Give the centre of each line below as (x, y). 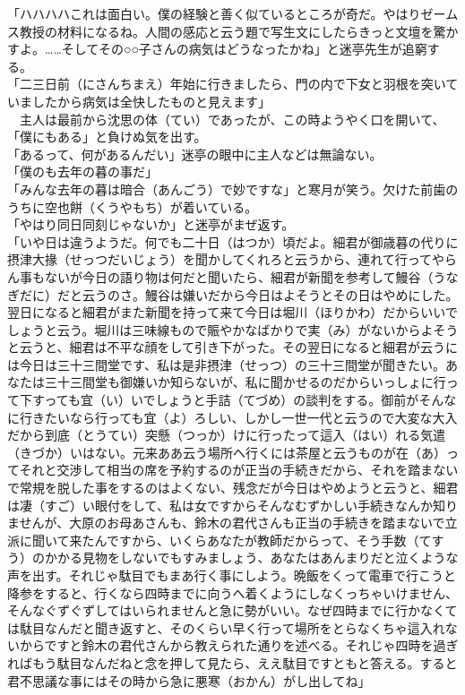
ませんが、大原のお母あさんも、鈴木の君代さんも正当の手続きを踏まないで (226, 523)
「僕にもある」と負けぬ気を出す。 (107, 137)
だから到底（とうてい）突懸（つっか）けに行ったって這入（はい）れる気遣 (227, 435)
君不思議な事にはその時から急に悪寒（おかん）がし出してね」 (189, 680)
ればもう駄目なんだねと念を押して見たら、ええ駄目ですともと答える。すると (232, 662)
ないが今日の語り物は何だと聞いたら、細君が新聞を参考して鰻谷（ (239, 276)
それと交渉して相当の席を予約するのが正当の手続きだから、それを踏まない (239, 470)
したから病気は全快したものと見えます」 (151, 101)
